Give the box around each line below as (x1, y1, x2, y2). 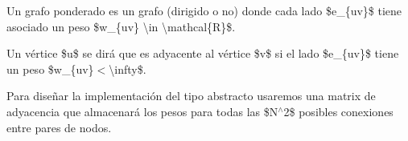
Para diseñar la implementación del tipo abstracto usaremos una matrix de (6, 87, 376, 104)
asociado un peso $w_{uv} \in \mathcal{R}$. (6, 18, 236, 34)
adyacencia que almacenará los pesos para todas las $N (6, 103, 278, 119)
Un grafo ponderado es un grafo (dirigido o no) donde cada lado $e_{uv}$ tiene (6, 2, 402, 18)
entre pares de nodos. (6, 119, 112, 135)
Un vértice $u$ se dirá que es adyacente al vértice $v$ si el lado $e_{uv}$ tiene (6, 45, 399, 62)
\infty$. (109, 60, 146, 77)
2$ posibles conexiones (283, 103, 394, 119)
